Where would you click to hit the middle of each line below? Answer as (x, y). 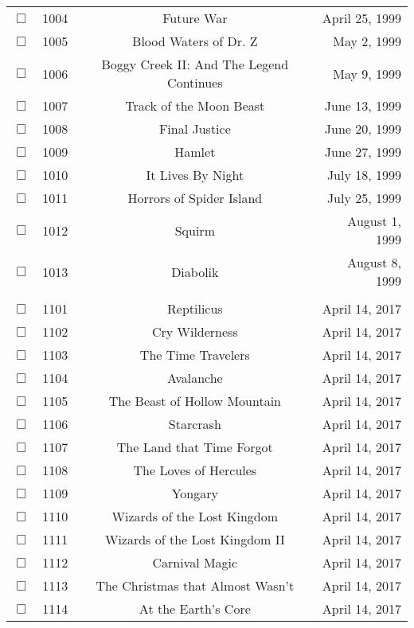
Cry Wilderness (195, 332)
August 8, (374, 262)
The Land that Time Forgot (195, 447)
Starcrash (195, 424)
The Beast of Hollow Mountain (195, 401)
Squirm (195, 230)
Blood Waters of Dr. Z (195, 41)
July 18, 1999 (364, 175)
